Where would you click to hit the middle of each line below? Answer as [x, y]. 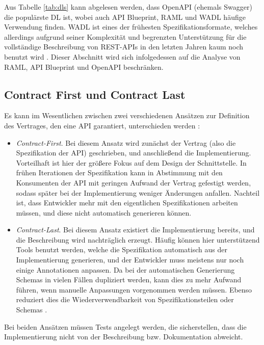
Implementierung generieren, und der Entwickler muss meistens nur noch [130, 260]
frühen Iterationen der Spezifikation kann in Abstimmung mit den [119, 172]
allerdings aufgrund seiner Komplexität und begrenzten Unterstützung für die [125, 36]
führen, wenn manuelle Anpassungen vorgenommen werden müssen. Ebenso [134, 289]
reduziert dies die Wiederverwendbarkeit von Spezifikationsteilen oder [125, 299]
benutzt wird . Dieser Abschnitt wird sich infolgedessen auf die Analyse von [122, 56]
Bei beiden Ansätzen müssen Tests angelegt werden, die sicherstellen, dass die [125, 326]
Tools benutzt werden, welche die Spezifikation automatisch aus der [122, 249]
